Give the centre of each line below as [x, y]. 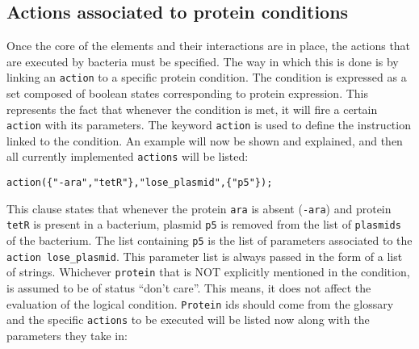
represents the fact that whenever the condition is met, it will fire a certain [192, 109]
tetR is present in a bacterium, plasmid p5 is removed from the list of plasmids [204, 224]
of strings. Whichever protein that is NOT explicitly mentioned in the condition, [208, 272]
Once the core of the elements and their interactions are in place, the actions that [209, 46]
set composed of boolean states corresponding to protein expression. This [187, 93]
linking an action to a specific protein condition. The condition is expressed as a [207, 77]
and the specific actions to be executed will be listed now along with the [188, 320]
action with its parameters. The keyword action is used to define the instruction [209, 125]
